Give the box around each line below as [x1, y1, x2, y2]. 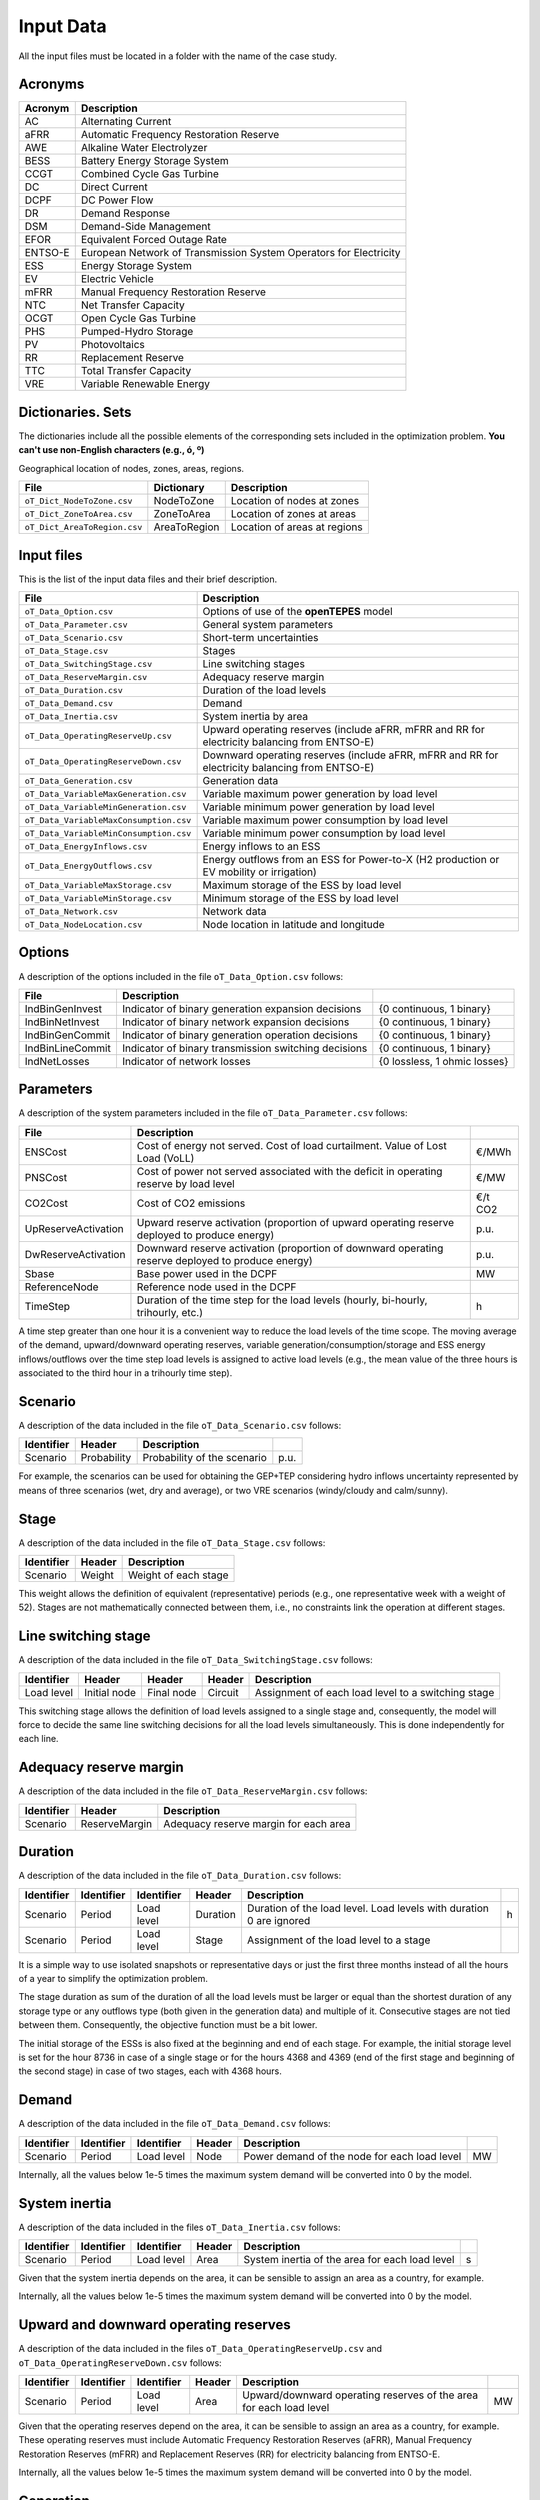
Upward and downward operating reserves [18, 2316, 292, 2334]
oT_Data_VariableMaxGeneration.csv [24, 788, 187, 799]
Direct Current [80, 180, 149, 194]
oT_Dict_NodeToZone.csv [24, 495, 133, 506]
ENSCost [24, 1145, 67, 1159]
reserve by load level [136, 1176, 235, 1190]
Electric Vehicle [80, 272, 154, 286]
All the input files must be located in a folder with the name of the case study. [18, 50, 337, 62]
